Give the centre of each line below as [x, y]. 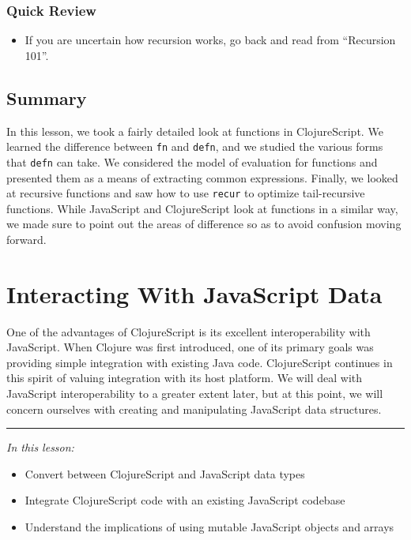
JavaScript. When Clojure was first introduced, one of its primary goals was [190, 347]
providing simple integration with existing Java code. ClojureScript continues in [200, 362]
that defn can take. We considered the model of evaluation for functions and [192, 161]
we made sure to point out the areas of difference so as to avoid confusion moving [204, 224]
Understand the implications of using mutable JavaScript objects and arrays [209, 527]
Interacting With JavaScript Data [194, 293]
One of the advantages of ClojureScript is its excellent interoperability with [189, 331]
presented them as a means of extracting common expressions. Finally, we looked [202, 177]
